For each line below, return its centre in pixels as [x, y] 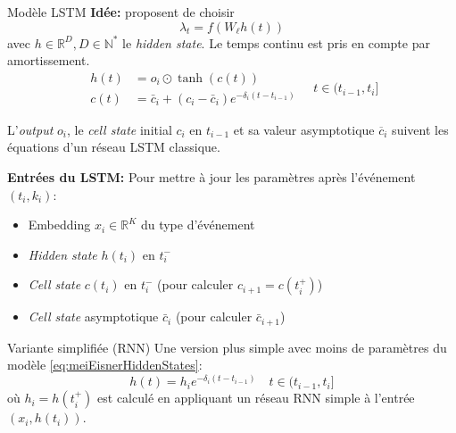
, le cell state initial [119, 129]
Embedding [59, 225]
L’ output [30, 129]
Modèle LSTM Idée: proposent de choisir [121, 12]
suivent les [420, 129]
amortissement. [49, 60]
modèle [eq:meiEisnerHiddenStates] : [105, 365]
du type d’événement [198, 225]
